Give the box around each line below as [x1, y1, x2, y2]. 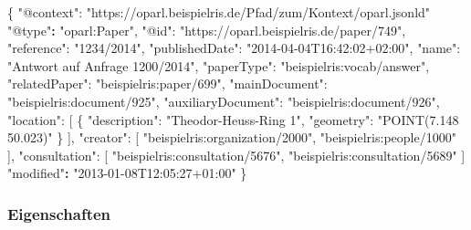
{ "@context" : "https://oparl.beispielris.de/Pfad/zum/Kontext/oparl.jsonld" [7, 3, 431, 21]
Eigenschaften [7, 202, 111, 225]
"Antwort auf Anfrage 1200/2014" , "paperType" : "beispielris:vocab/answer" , [7, 56, 430, 75]
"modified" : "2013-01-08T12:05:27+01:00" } [7, 163, 247, 183]
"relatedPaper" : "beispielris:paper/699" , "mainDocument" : [7, 74, 328, 93]
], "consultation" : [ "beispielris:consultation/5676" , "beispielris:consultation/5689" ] [7, 145, 466, 164]
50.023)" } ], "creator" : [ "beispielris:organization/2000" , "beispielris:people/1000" [7, 128, 456, 147]
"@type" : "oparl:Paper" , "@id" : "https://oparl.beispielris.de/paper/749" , [7, 20, 406, 39]
